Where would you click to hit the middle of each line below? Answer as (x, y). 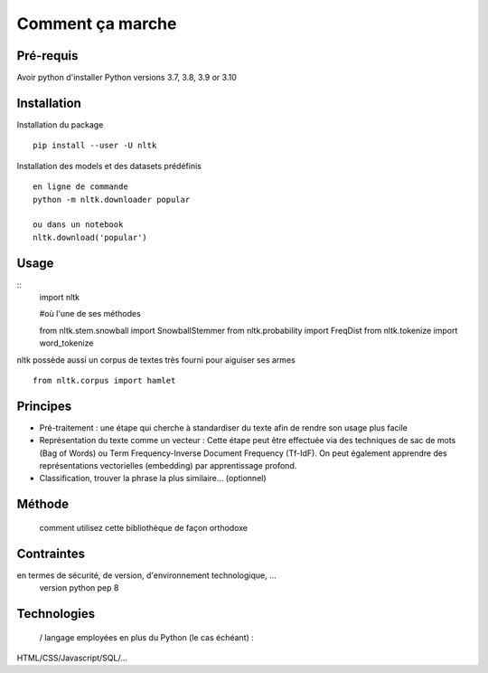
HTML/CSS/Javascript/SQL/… (72, 658)
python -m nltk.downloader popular (112, 199)
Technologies (56, 614)
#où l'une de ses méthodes (90, 314)
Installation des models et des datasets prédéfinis (109, 166)
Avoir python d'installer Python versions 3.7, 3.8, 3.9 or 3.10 (127, 78)
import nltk (60, 297)
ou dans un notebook (78, 225)
